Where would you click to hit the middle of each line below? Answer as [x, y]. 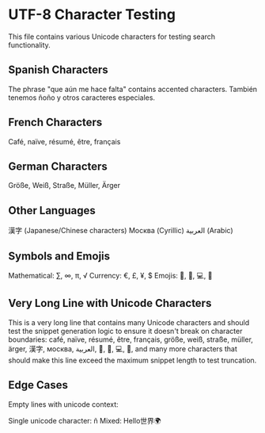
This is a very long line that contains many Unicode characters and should [129, 322]
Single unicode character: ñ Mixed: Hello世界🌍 [85, 420]
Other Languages [52, 211]
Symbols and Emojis [59, 256]
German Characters [58, 166]
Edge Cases [38, 385]
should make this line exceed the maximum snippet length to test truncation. [132, 360]
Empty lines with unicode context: [63, 404]
